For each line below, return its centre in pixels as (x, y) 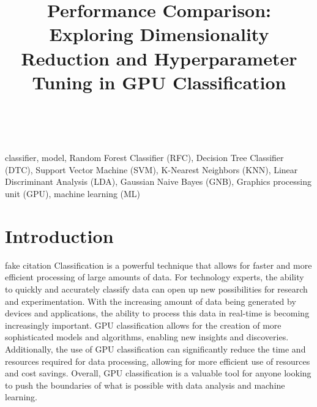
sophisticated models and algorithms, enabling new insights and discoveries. (147, 337)
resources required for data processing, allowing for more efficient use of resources (158, 361)
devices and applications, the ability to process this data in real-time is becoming (157, 313)
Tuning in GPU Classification (159, 82)
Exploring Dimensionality (159, 34)
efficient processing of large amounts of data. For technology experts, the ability (155, 277)
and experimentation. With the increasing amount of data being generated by (151, 301)
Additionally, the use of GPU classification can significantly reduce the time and (155, 349)
